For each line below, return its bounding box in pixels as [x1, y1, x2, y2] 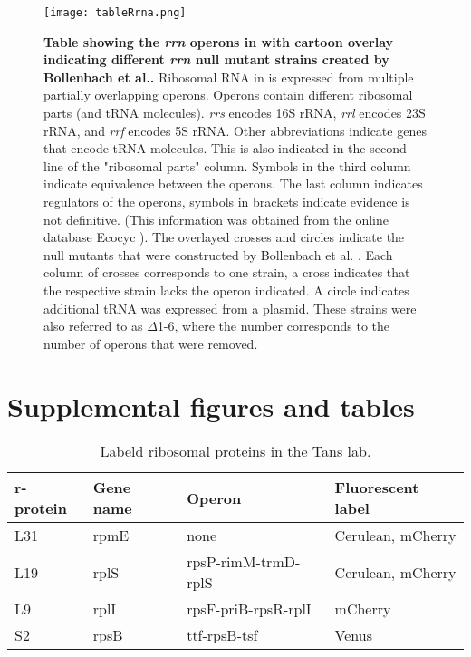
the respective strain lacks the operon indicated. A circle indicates [43, 280, 409, 299]
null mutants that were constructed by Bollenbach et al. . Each [43, 245, 393, 264]
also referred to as [43, 316, 143, 335]
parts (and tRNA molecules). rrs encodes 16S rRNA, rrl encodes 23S [43, 103, 426, 122]
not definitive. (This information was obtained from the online [43, 209, 389, 228]
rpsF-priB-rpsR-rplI [187, 598, 312, 620]
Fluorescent [334, 477, 419, 498]
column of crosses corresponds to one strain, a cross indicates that [43, 263, 410, 282]
